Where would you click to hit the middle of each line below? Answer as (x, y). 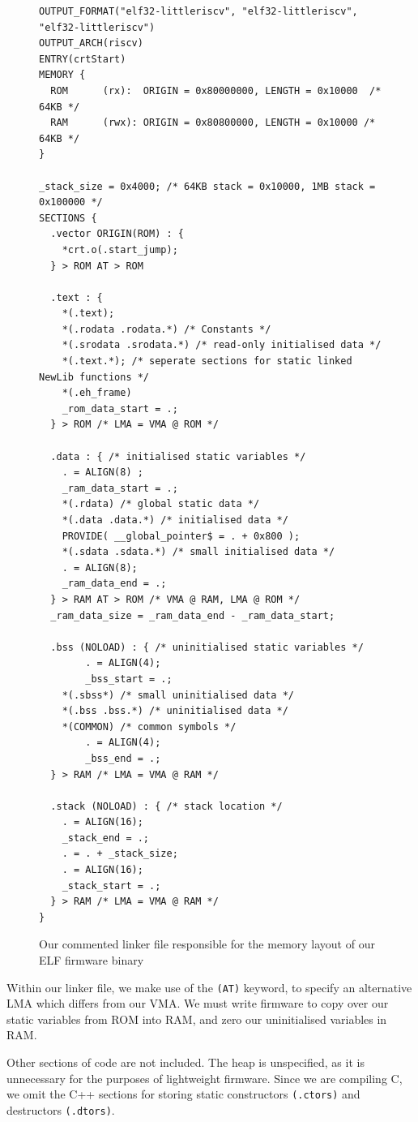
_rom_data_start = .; (120, 408)
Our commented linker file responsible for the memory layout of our (207, 944)
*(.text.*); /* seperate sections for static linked (207, 361)
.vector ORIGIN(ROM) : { (117, 234)
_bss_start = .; (129, 679)
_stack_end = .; (106, 838)
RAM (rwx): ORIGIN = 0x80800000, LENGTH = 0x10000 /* (213, 123)
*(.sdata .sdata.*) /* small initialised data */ (198, 552)
